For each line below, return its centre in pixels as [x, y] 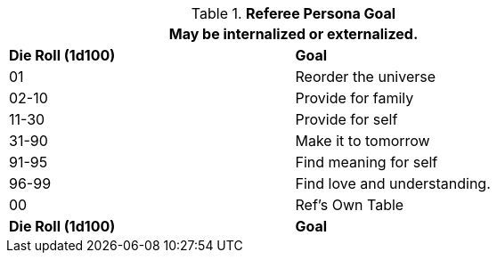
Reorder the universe [366, 77]
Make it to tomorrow [363, 141]
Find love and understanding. [393, 183]
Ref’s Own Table [350, 205]
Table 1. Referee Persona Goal [293, 13]
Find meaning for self [367, 162]
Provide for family [354, 98]
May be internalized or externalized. [293, 34]
